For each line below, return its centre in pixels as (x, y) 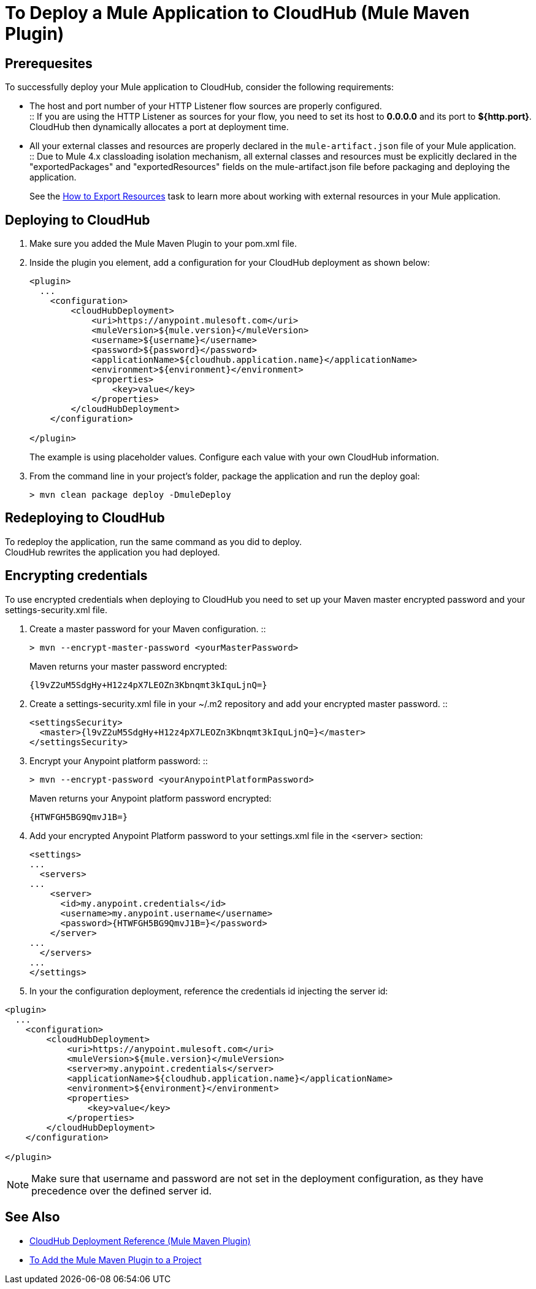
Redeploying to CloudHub (85, 518)
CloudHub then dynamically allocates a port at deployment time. (159, 127)
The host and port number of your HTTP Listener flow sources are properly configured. (206, 106)
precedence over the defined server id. (122, 1190)
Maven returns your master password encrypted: (128, 666)
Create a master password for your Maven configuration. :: (148, 629)
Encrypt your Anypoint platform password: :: (119, 761)
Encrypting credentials (76, 576)
